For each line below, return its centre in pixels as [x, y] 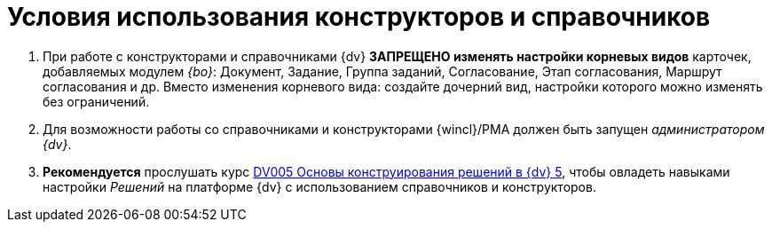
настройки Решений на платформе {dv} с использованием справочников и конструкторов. [319, 186]
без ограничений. [96, 101]
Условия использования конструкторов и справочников [359, 17]
